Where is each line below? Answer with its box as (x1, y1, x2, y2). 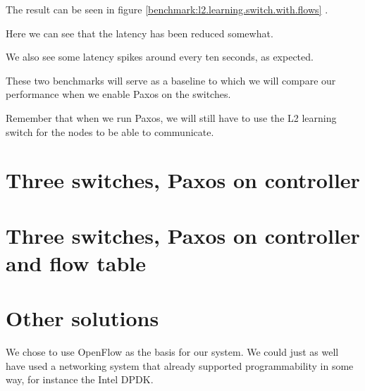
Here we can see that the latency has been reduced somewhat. (6, 25, 273, 40)
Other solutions (6, 304, 159, 333)
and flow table (6, 248, 146, 277)
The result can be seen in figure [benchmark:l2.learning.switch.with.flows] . (6, 2, 328, 16)
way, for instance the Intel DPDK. (6, 372, 154, 387)
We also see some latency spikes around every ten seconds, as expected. (6, 49, 314, 64)
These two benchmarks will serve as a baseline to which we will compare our (6, 73, 336, 87)
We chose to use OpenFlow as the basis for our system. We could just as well (6, 345, 339, 359)
